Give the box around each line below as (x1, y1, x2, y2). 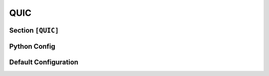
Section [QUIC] (9, 26, 59, 35)
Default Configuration (9, 58, 79, 66)
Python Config (9, 42, 56, 50)
